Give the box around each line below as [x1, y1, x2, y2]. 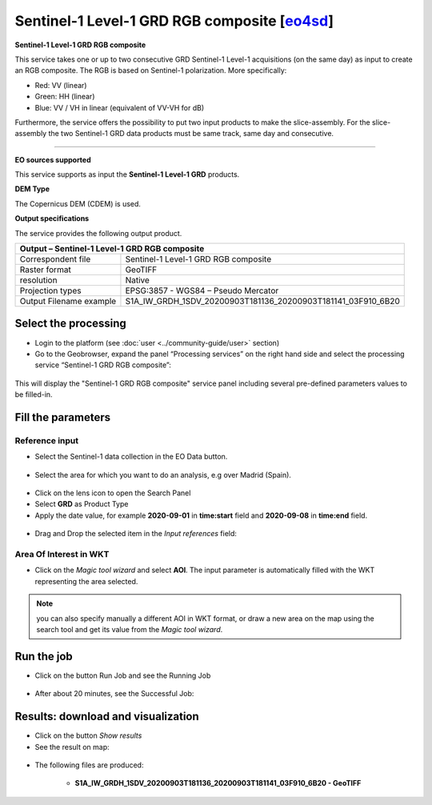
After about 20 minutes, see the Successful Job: [34, 689, 194, 699]
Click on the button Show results [34, 731, 142, 740]
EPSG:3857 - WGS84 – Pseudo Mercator [125, 285, 279, 296]
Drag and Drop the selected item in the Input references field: [34, 529, 238, 539]
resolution [19, 274, 58, 286]
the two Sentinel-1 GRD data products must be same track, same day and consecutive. [48, 129, 334, 138]
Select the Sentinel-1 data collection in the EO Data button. [34, 452, 228, 462]
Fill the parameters [14, 411, 111, 424]
